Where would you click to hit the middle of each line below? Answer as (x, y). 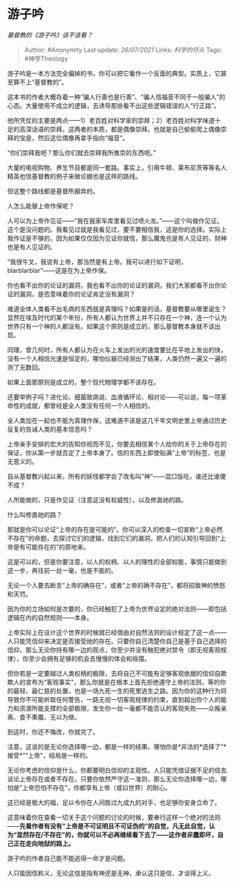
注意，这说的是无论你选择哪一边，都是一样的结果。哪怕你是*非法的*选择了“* (117, 747)
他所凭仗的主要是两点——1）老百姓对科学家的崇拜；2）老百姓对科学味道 (111, 120)
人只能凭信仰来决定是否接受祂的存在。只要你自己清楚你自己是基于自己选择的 (117, 641)
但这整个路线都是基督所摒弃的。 (53, 191)
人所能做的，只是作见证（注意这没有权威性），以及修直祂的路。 (97, 500)
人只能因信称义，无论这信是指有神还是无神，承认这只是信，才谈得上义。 (111, 873)
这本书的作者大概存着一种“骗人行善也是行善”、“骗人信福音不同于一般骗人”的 (116, 97)
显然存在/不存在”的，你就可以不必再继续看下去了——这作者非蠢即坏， (117, 834)
